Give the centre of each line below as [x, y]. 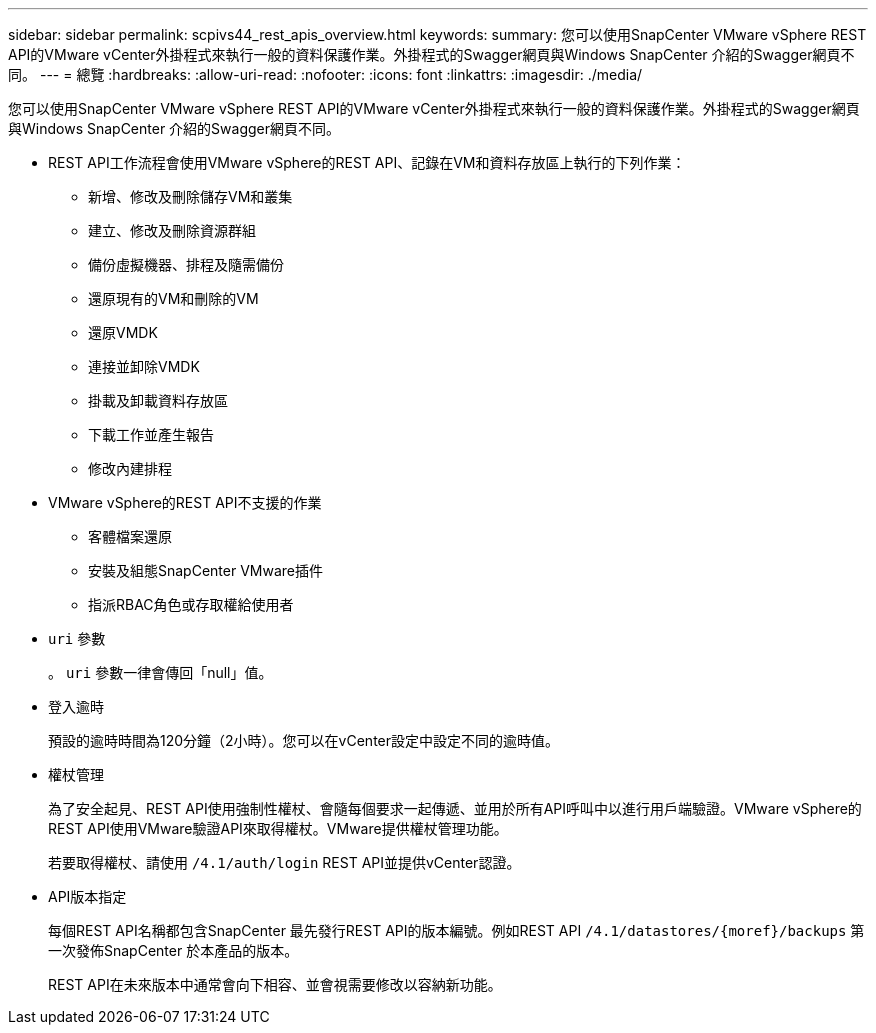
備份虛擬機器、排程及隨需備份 [186, 264]
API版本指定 [87, 896]
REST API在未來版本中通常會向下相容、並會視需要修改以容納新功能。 [275, 984]
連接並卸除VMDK [144, 366]
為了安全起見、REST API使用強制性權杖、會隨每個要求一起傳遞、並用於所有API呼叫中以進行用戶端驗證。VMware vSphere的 [455, 808]
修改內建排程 [130, 468]
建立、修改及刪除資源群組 [172, 230]
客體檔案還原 [130, 536]
